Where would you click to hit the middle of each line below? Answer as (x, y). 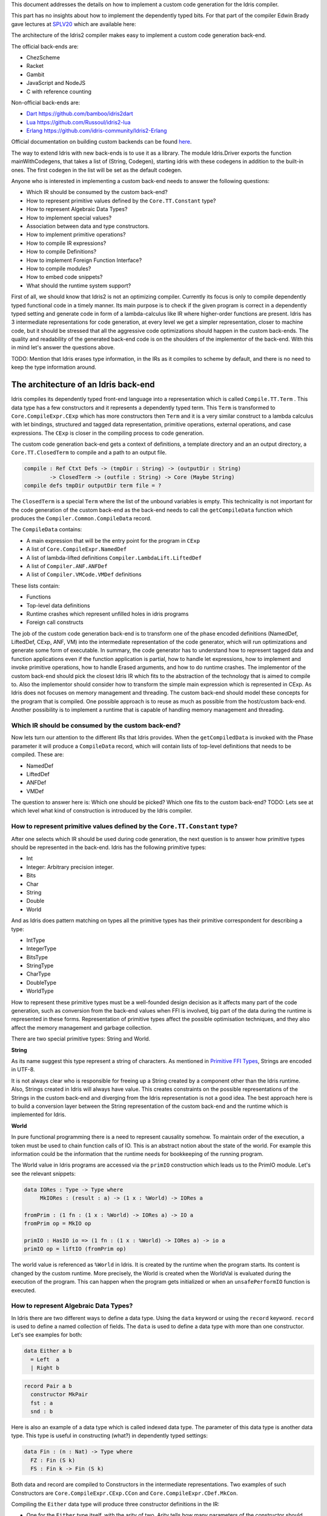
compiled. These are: (38, 754)
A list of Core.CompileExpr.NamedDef (77, 549)
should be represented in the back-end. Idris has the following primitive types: (109, 847)
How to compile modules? (59, 268)
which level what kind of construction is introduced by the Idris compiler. (102, 811)
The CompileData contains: (47, 529)
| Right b (45, 1368)
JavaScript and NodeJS (56, 83)
